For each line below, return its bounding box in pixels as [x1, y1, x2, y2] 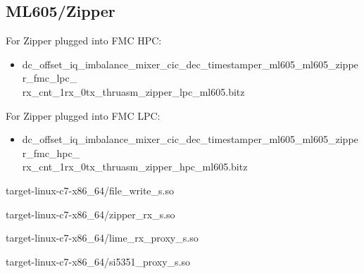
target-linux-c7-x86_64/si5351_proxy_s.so [6, 254, 191, 268]
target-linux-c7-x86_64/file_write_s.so [6, 182, 175, 197]
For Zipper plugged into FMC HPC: [6, 33, 162, 48]
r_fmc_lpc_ [22, 70, 77, 85]
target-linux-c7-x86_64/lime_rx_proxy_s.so [6, 230, 199, 245]
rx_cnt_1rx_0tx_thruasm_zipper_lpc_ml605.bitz [22, 84, 245, 99]
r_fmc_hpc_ [22, 145, 80, 160]
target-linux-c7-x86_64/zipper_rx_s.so [6, 206, 175, 221]
